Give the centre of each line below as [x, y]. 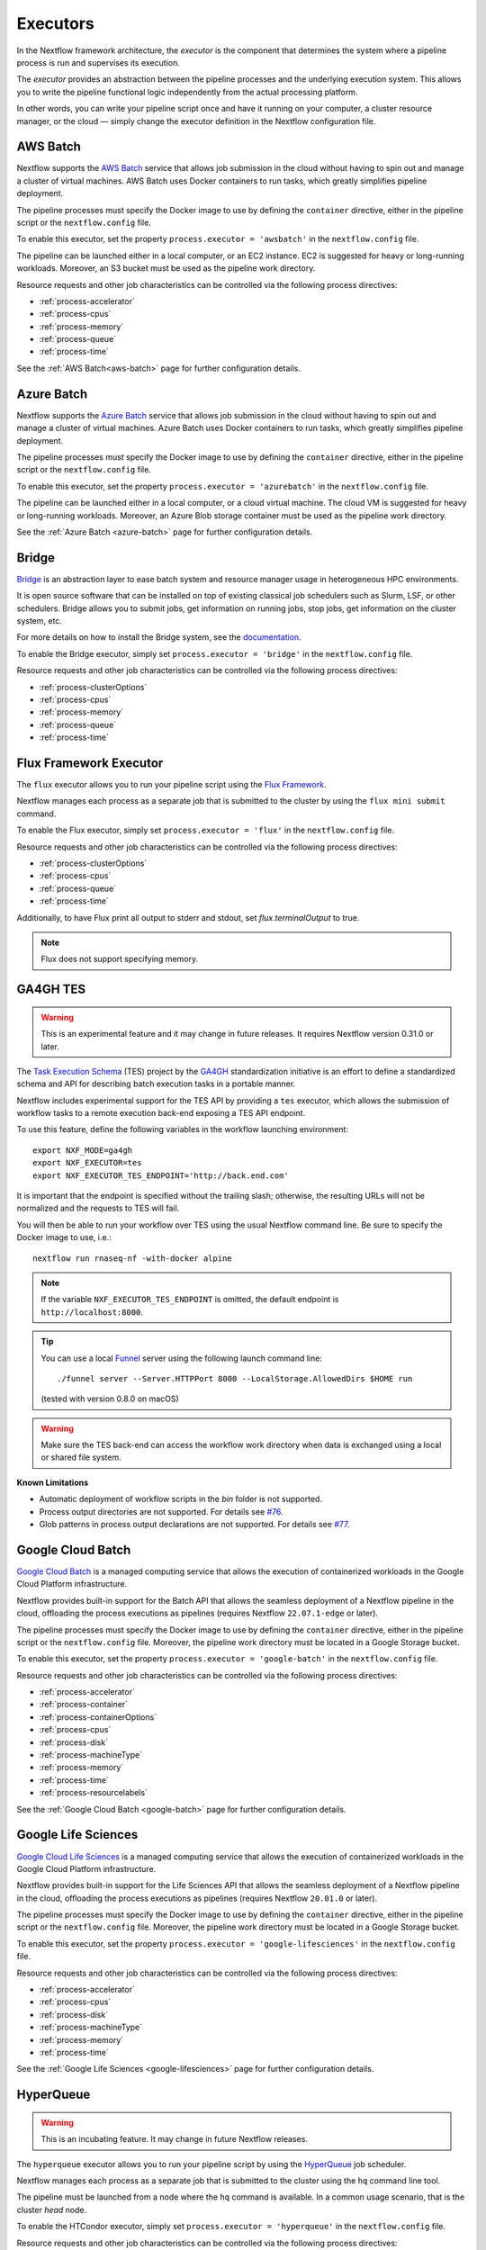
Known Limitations [53, 1482]
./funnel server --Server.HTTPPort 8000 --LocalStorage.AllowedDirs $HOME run [235, 1378]
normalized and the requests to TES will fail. [98, 1208]
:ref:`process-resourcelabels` [94, 1793]
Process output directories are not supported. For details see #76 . [161, 1511]
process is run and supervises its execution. [98, 62]
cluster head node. [52, 2209]
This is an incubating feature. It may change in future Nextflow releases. [174, 2139]
